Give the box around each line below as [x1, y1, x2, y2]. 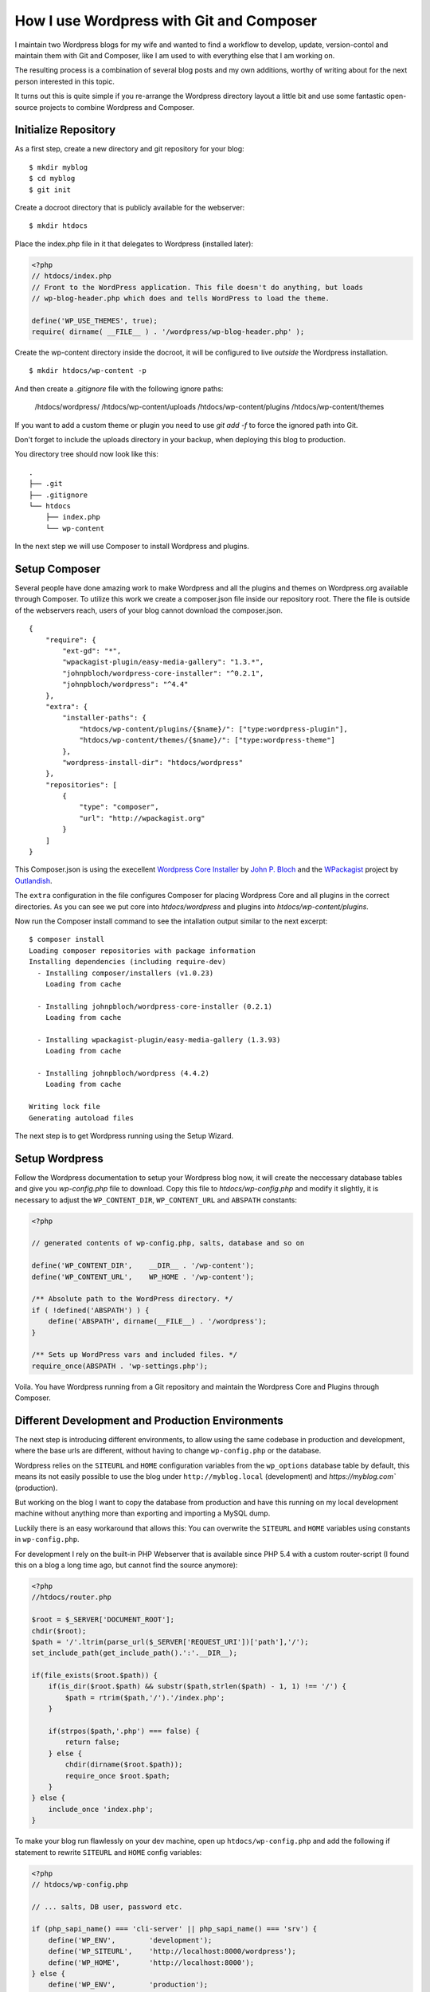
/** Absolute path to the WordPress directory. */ [31, 1295, 234, 1304]
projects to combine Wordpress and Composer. [39, 102, 195, 112]
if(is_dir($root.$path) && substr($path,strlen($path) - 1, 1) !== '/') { [48, 1682, 346, 1691]
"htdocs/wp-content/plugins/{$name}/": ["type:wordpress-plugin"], [79, 724, 348, 733]
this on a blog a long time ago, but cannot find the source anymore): [14, 1560, 238, 1570]
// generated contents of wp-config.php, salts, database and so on [31, 1239, 305, 1248]
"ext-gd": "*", [62, 646, 122, 655]
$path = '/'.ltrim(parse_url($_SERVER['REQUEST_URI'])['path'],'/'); [31, 1637, 309, 1646]
